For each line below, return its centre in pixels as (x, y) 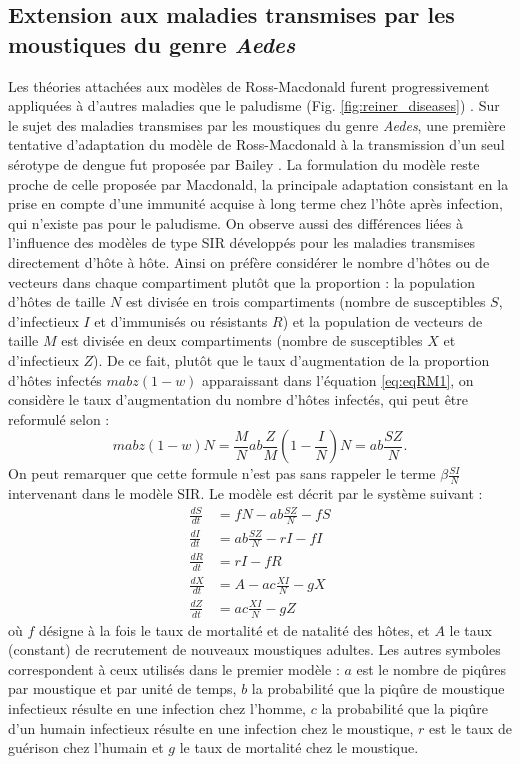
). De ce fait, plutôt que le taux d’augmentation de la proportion (291, 359)
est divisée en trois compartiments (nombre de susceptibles (305, 301)
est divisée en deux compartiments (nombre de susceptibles (242, 340)
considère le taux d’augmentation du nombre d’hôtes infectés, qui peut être (238, 399)
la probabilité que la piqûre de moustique (378, 688)
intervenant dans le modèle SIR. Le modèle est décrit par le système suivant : (245, 493)
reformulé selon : (59, 418)
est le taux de (470, 727)
